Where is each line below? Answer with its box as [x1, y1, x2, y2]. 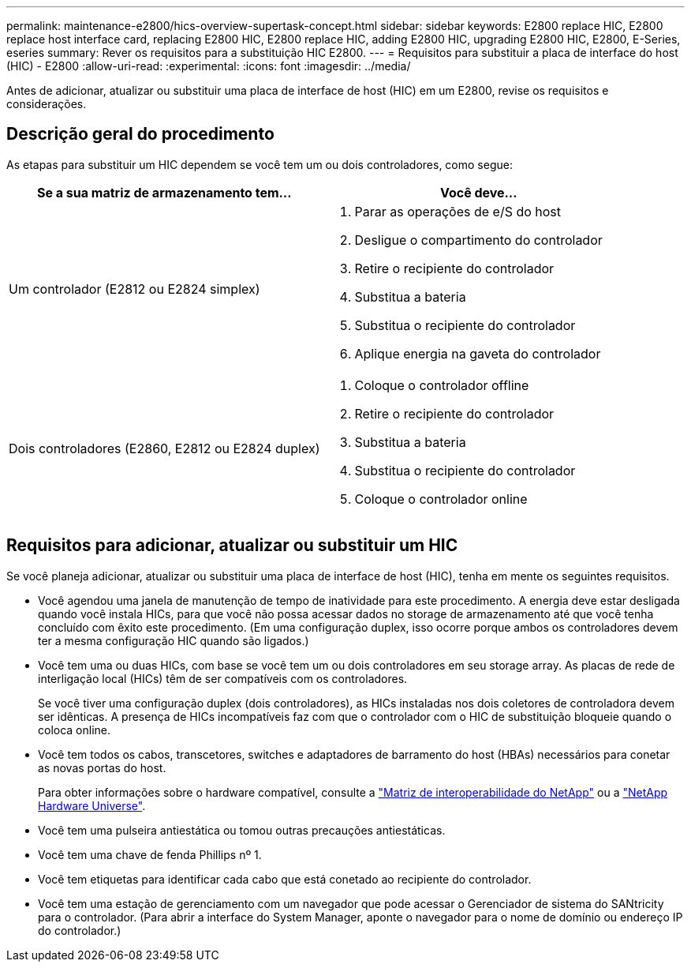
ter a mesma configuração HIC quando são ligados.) [38, 633, 309, 647]
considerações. [6, 97, 87, 111]
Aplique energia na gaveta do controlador [354, 345, 601, 362]
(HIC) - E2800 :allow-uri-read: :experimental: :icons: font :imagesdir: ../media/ [6, 59, 411, 73]
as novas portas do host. [38, 760, 166, 775]
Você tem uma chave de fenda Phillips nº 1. [38, 847, 262, 861]
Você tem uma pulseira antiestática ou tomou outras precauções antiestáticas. [38, 823, 446, 837]
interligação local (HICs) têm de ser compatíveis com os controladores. [38, 671, 408, 685]
